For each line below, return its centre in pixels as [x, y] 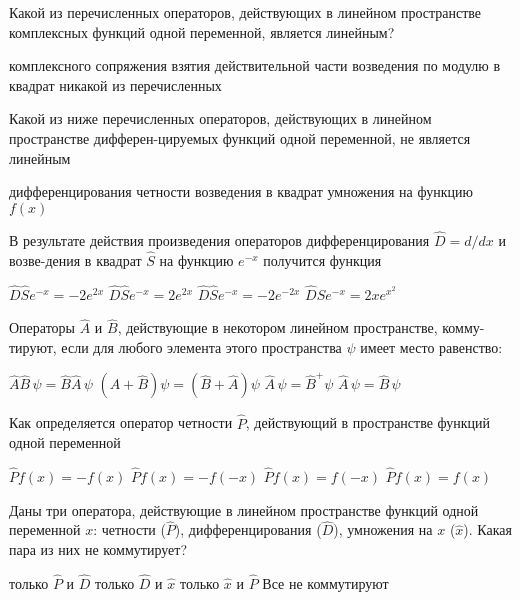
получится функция [322, 259]
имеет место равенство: [431, 347]
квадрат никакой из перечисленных [115, 84]
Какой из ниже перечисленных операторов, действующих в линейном [220, 118]
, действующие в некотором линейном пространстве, [277, 327]
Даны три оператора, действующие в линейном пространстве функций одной [244, 509]
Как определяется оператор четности [121, 422]
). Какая [487, 529]
